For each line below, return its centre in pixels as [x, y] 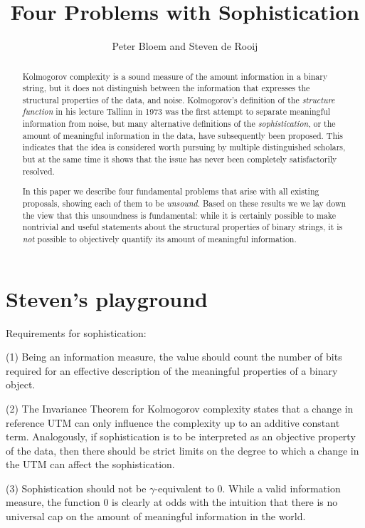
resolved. [38, 171]
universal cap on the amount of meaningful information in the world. [156, 516]
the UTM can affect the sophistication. [90, 464]
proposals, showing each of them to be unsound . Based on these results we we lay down [184, 203]
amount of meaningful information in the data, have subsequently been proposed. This [183, 135]
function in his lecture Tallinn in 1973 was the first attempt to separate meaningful [176, 112]
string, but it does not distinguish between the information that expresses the [166, 88]
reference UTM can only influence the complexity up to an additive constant [173, 422]
